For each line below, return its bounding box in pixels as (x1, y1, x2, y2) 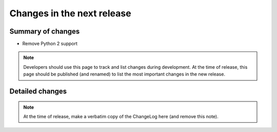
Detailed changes (9, 87, 67, 96)
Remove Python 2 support (22, 41, 78, 47)
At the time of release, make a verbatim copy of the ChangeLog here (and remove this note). (23, 114, 219, 120)
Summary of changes (9, 27, 80, 36)
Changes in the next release (9, 8, 131, 19)
